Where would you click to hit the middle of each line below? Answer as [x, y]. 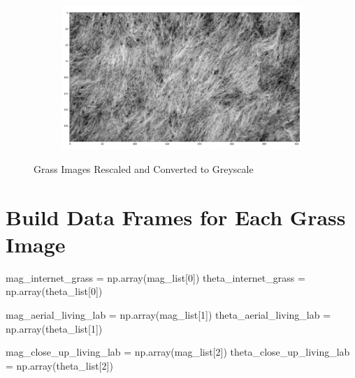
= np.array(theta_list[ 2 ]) [59, 365]
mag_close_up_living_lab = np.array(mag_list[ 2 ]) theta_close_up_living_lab [178, 352]
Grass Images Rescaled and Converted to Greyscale [144, 168]
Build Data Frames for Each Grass [176, 217]
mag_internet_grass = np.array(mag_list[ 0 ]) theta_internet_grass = [155, 277]
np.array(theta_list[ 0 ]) [54, 291]
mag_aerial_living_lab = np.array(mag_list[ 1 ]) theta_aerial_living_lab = [168, 314]
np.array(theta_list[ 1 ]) [54, 328]
